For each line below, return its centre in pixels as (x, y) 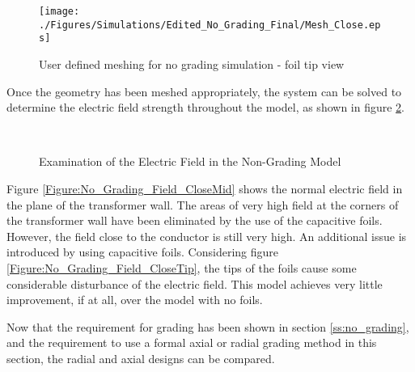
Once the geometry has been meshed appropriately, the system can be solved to (204, 91)
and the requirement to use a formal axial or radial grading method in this (192, 342)
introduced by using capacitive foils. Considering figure (142, 252)
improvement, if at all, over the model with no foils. (135, 300)
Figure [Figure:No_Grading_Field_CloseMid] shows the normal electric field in (205, 188)
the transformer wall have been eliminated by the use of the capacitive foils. (195, 220)
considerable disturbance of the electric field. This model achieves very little (195, 283)
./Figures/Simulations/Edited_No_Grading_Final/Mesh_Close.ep (210, 25)
